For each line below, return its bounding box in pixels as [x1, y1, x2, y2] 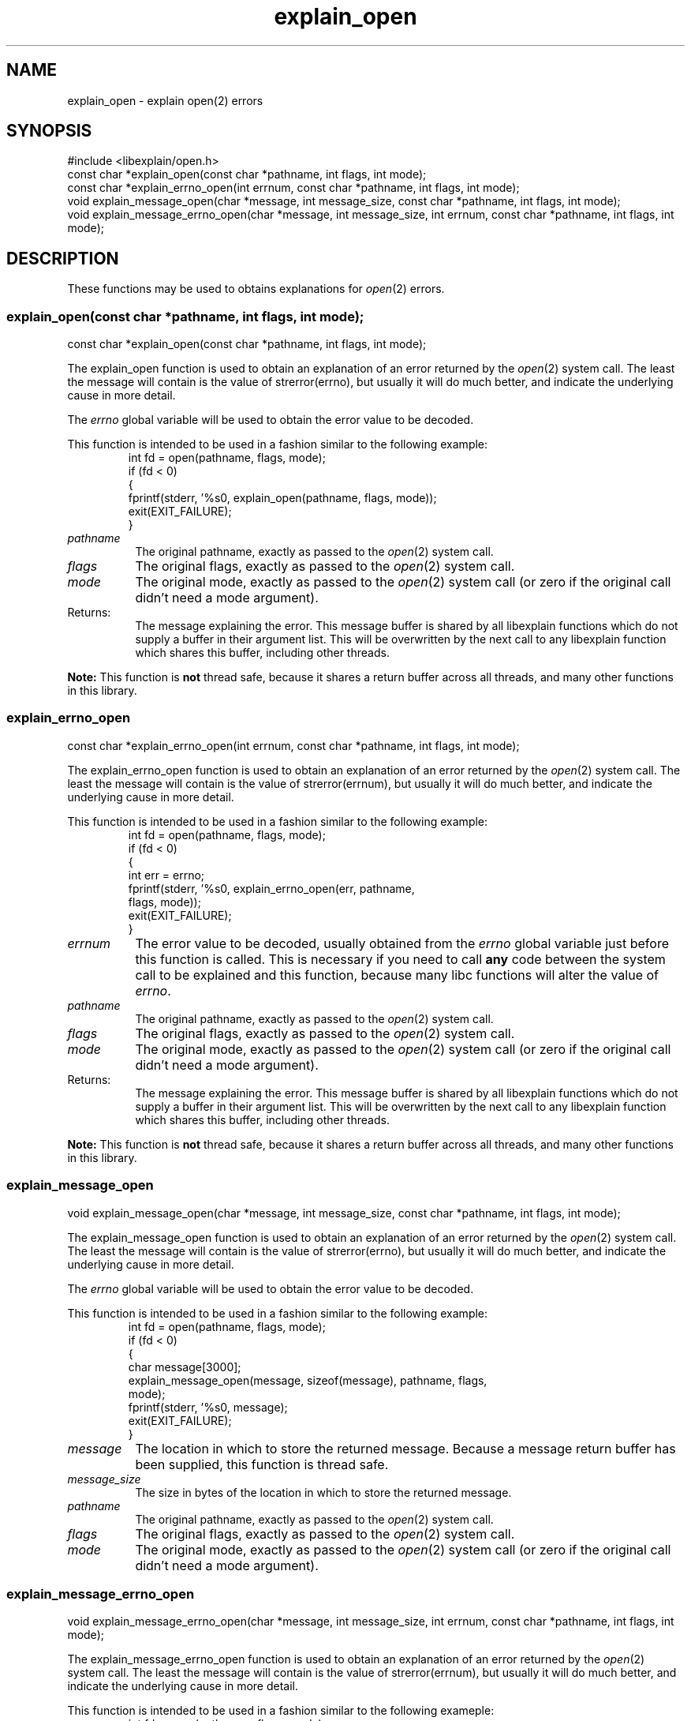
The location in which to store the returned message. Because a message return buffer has [135, 1440, 676, 1457]
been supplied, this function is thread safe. [135, 1456, 389, 1472]
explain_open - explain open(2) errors [67, 93, 263, 107]
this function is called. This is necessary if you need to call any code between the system [135, 950, 666, 967]
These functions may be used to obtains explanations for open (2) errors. [67, 282, 445, 296]
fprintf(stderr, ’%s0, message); [128, 1400, 288, 1414]
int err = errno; [128, 868, 205, 882]
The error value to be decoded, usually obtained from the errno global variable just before [135, 935, 669, 951]
